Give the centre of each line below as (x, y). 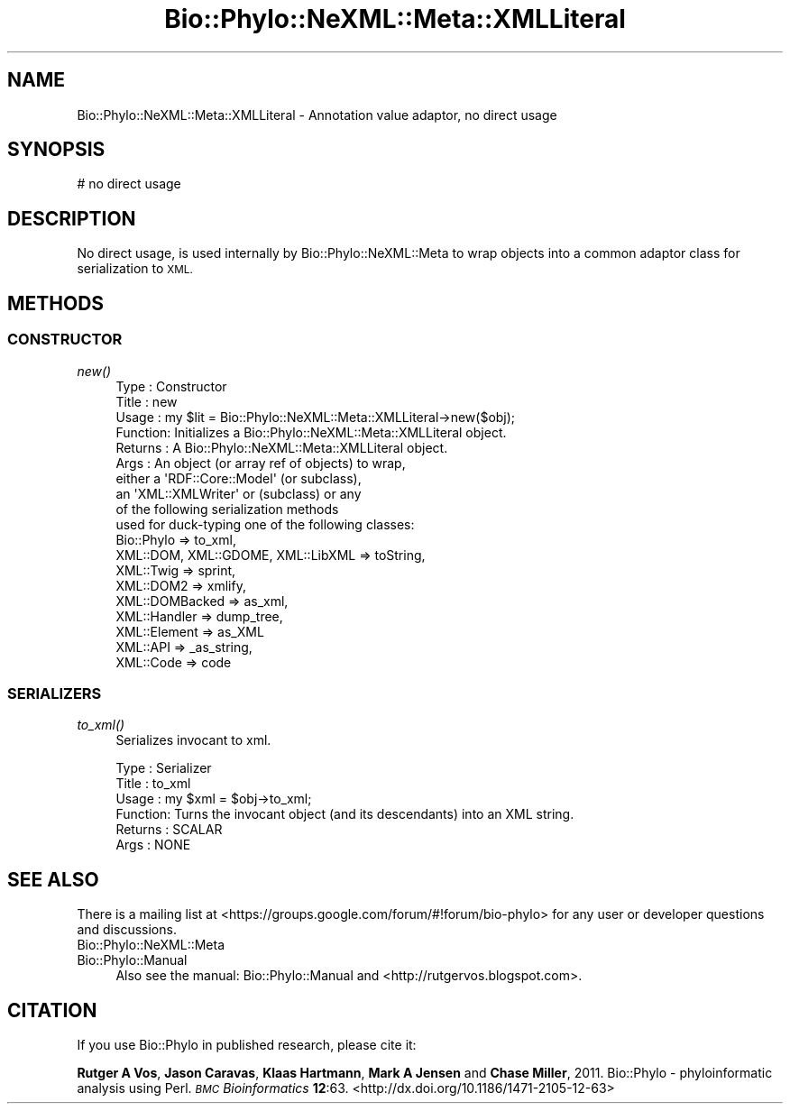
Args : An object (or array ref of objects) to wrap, (261, 463)
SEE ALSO (53, 879)
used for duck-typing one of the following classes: (265, 524)
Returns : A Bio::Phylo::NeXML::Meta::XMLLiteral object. (282, 447)
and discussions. (127, 930)
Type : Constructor (171, 386)
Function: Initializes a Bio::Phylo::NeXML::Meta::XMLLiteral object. (311, 432)
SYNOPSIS (56, 150)
